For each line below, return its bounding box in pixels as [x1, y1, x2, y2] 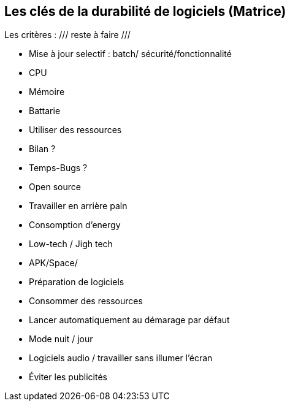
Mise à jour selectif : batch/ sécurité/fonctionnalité [29, 48, 232, 59]
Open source [29, 182, 81, 193]
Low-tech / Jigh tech [29, 239, 113, 250]
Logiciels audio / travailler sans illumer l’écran [29, 353, 213, 364]
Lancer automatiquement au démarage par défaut [29, 315, 230, 326]
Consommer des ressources [29, 296, 143, 307]
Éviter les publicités [29, 372, 107, 383]
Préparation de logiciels [29, 277, 124, 288]
